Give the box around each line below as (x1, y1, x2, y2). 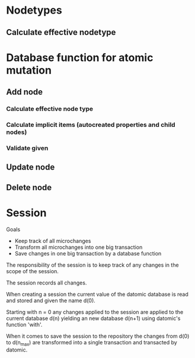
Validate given (6, 143, 49, 152)
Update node (6, 162, 55, 172)
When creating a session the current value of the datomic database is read (6, 290, 188, 298)
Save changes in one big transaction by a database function (14, 250, 162, 257)
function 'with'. (6, 321, 43, 328)
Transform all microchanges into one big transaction (14, 244, 143, 251)
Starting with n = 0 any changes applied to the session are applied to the (6, 308, 184, 315)
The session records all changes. (6, 279, 87, 286)
